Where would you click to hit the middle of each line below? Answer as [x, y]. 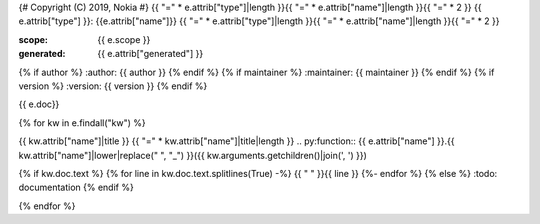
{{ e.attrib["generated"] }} [150, 54]
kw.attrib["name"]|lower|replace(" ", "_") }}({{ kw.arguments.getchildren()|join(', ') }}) [192, 155]
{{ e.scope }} [124, 39]
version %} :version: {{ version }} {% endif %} [113, 86]
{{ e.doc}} [39, 104]
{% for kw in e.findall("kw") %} [82, 122]
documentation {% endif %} [76, 187]
